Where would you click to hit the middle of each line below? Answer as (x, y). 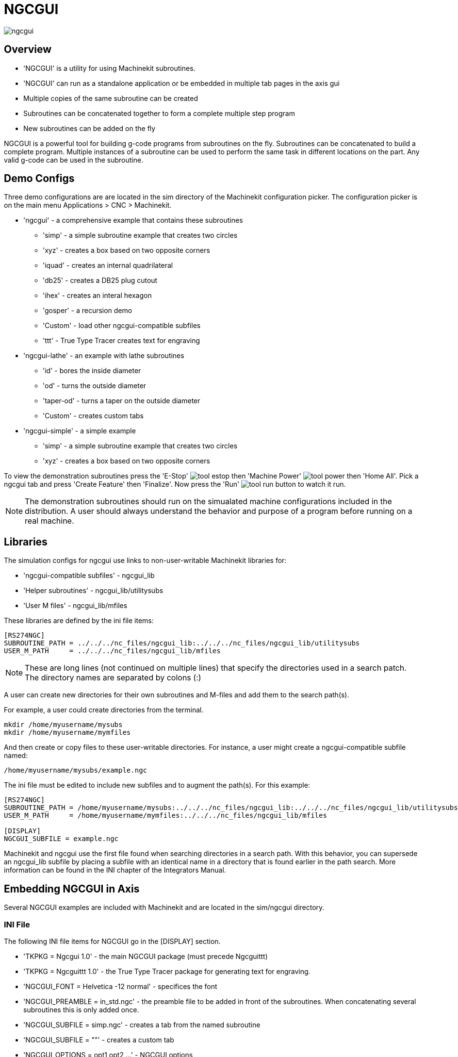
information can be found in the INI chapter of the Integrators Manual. (115, 870)
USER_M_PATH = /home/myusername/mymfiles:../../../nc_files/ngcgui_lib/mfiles (165, 816)
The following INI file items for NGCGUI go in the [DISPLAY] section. (112, 941)
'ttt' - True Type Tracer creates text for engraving (122, 341)
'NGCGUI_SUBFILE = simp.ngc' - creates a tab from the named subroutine (142, 1024)
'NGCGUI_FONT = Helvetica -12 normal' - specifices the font (120, 986)
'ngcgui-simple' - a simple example (80, 431)
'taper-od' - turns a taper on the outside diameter (122, 401)
